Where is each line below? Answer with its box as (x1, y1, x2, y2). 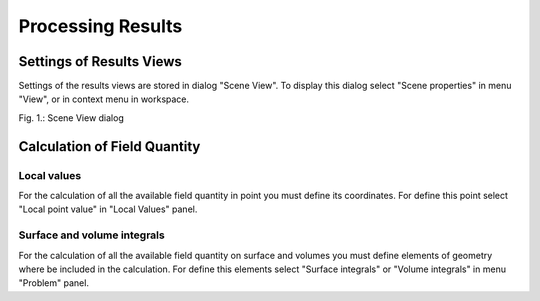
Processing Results (18, 15, 183, 37)
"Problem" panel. (18, 277, 90, 289)
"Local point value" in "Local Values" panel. (18, 203, 198, 215)
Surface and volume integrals (18, 228, 165, 242)
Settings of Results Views (18, 53, 182, 70)
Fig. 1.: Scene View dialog (18, 111, 124, 124)
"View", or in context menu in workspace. (18, 93, 190, 105)
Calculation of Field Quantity (18, 138, 201, 155)
